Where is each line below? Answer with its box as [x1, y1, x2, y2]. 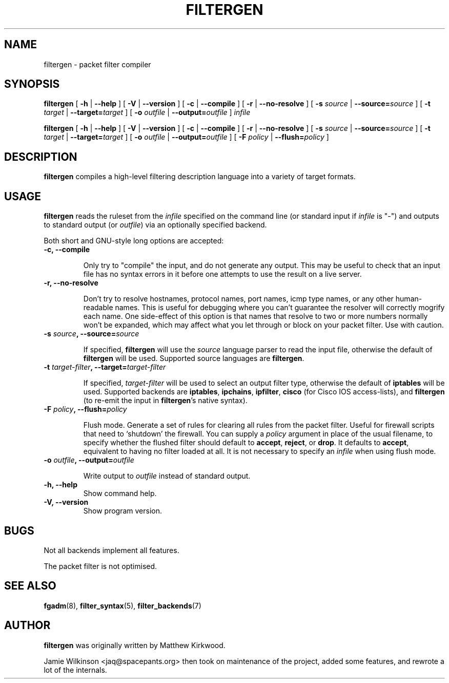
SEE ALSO [4, 579, 56, 593]
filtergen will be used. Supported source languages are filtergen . [83, 354, 304, 363]
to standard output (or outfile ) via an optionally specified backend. [44, 220, 267, 230]
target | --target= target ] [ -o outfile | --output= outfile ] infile [44, 108, 251, 117]
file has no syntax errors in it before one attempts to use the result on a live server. [83, 270, 362, 279]
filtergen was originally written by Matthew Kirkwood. [44, 640, 226, 650]
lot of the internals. [44, 665, 107, 674]
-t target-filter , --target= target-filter [44, 363, 166, 372]
